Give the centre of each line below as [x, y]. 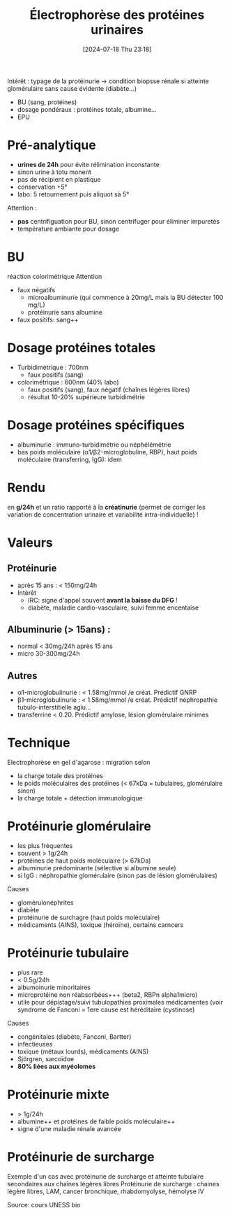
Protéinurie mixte [59, 1095]
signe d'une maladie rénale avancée [69, 1129]
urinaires [117, 30]
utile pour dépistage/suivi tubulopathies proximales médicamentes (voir [120, 1002]
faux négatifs [36, 289]
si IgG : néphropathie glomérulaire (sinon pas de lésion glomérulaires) [117, 876]
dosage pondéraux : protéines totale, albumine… [87, 109]
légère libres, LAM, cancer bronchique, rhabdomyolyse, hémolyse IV [106, 1191]
